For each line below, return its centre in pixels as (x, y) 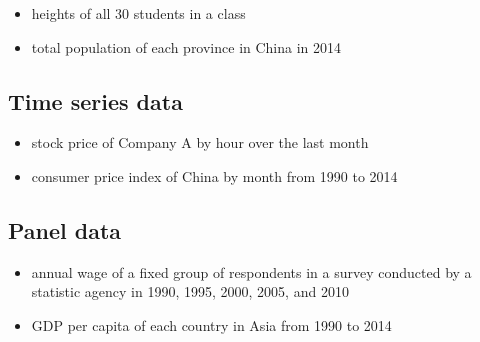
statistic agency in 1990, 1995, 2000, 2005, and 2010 (190, 291)
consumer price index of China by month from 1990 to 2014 (214, 175)
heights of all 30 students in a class (138, 13)
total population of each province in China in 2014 (186, 46)
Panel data (65, 229)
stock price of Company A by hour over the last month (200, 142)
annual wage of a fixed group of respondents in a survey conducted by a (251, 271)
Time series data (95, 100)
